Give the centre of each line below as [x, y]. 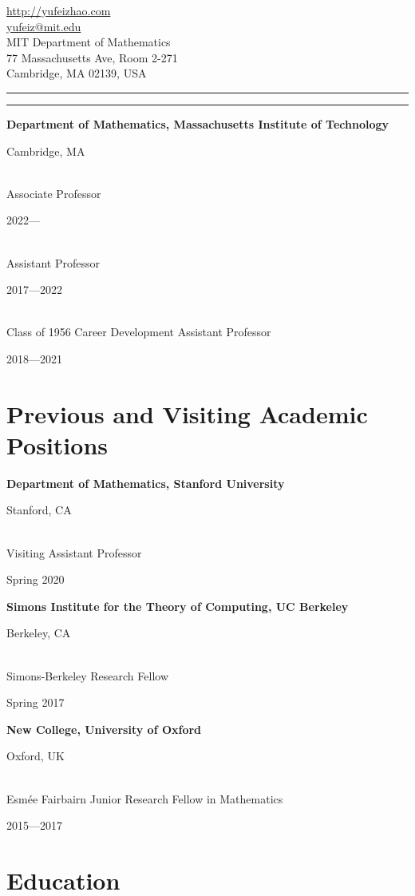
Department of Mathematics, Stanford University [146, 483]
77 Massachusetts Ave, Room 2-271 [92, 57]
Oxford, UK [36, 756]
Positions [57, 444]
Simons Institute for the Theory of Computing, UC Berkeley [178, 606]
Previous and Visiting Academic [187, 413]
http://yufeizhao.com [59, 10]
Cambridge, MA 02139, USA [77, 73]
